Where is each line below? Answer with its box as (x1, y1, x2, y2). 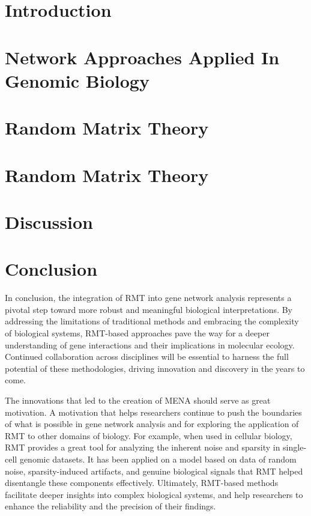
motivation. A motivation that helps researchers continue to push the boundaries (5, 405, 302, 418)
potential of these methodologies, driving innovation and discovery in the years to (5, 362, 305, 374)
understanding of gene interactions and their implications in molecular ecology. (5, 338, 295, 351)
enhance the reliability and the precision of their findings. (5, 500, 216, 512)
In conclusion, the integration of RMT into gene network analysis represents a (5, 291, 292, 304)
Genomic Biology (5, 68, 149, 93)
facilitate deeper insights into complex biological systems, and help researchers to (5, 488, 303, 500)
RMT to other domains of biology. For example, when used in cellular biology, (5, 429, 292, 442)
